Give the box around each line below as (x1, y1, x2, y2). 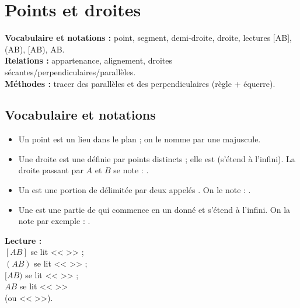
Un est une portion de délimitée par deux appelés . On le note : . (18, 184, 251, 196)
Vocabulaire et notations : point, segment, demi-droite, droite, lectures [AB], (5, 32, 292, 44)
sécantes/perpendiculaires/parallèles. (5, 65, 136, 78)
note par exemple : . (18, 215, 90, 227)
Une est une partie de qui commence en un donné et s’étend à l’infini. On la (18, 203, 291, 215)
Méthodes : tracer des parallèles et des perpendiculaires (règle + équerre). (5, 77, 275, 89)
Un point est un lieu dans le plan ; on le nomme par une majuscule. (18, 133, 261, 145)
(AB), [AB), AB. (5, 43, 65, 55)
